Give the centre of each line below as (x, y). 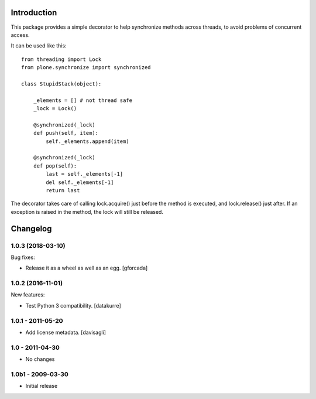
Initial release (42, 386)
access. (20, 35)
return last (63, 190)
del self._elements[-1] (80, 182)
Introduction (34, 13)
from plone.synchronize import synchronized (86, 68)
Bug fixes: (23, 257)
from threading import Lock (61, 59)
